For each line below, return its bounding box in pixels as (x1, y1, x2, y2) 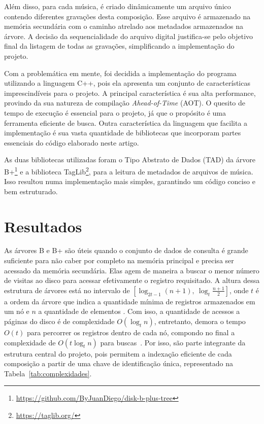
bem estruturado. (4, 186, 58, 196)
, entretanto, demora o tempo (154, 316, 246, 327)
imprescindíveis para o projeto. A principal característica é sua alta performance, (4, 87, 256, 98)
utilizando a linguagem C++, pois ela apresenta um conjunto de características (4, 78, 250, 88)
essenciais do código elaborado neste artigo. (4, 137, 139, 148)
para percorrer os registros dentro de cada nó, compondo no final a (26, 327, 235, 338)
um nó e (4, 306, 29, 316)
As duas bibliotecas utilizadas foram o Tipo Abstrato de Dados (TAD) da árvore (4, 154, 255, 165)
